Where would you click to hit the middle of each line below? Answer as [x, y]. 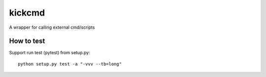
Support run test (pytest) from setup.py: [50, 53]
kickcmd [27, 13]
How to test [27, 41]
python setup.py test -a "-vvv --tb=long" [70, 64]
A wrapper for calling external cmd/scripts [52, 27]
